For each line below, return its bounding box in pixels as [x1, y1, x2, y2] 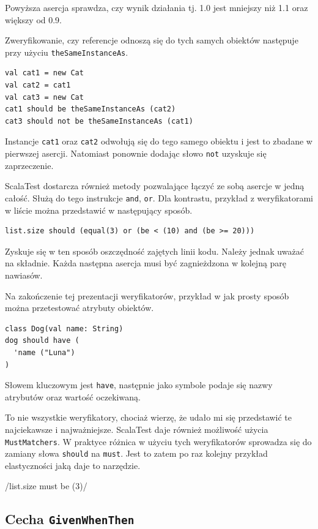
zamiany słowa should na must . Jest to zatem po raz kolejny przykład [5, 447, 268, 460]
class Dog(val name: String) [5, 324, 124, 333]
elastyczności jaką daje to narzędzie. [5, 459, 141, 471]
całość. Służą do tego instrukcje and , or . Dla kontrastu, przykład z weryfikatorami [5, 191, 314, 204]
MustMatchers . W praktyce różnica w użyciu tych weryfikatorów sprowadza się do [5, 435, 312, 448]
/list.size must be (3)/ [5, 479, 87, 492]
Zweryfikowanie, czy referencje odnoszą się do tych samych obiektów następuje [5, 34, 298, 47]
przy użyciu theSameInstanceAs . [5, 45, 128, 58]
